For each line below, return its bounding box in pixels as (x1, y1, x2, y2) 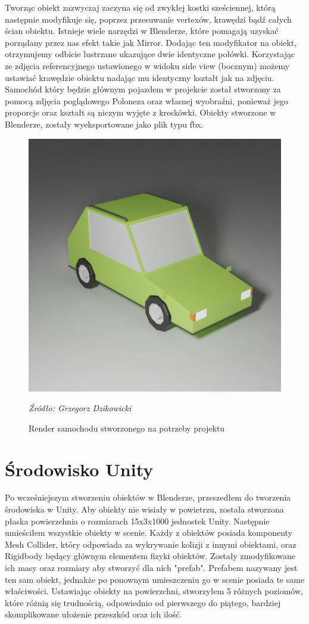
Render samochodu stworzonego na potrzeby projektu (29, 421, 225, 434)
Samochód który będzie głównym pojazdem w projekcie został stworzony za (5, 83, 281, 95)
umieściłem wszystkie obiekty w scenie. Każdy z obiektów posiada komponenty (5, 526, 292, 539)
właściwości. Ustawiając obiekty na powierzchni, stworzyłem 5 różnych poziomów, (5, 585, 303, 597)
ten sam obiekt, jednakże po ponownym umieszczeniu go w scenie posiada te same (5, 573, 305, 585)
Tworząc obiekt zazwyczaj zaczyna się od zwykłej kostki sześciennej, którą (5, 1, 276, 13)
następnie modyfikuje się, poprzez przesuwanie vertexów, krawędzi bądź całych (5, 13, 292, 25)
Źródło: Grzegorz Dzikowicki (29, 402, 132, 414)
